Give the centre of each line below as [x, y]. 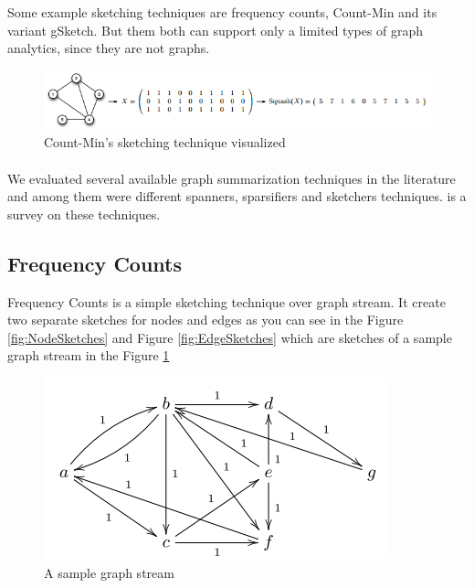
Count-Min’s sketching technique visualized [165, 142]
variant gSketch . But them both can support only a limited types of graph [216, 30]
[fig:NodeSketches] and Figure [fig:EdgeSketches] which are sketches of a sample [230, 337]
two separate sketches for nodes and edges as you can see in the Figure [205, 320]
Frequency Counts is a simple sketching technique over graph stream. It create [226, 301]
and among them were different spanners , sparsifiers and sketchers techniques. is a [237, 196]
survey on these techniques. [84, 214]
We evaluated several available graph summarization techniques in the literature [232, 178]
